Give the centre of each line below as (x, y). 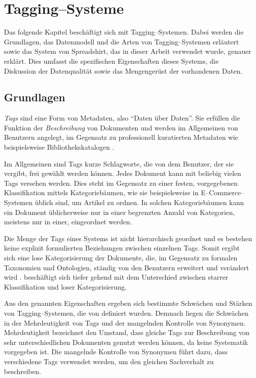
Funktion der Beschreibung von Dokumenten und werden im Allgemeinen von (121, 127)
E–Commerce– (223, 192)
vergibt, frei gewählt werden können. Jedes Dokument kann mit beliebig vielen (123, 173)
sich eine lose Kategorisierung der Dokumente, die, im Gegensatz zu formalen (121, 258)
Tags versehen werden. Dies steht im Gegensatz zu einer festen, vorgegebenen (121, 183)
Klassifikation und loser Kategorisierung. (65, 286)
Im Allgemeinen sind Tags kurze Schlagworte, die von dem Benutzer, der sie (119, 163)
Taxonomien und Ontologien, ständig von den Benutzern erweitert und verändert (127, 267)
